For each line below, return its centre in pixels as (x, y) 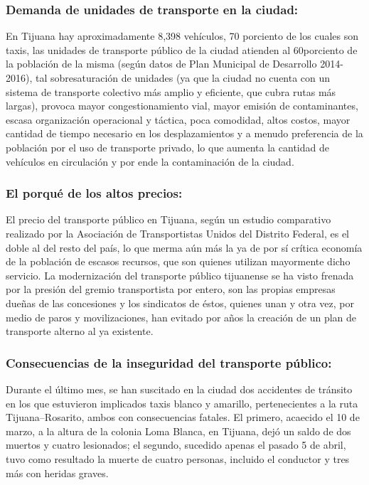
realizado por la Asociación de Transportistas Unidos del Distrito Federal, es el (177, 233)
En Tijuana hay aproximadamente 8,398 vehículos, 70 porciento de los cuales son (182, 36)
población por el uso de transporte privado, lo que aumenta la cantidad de (167, 147)
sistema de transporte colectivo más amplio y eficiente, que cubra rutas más (171, 91)
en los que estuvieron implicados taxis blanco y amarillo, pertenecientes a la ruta (182, 403)
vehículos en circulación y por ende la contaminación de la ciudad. (150, 161)
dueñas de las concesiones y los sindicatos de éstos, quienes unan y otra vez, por (180, 303)
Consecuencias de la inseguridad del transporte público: (169, 362)
